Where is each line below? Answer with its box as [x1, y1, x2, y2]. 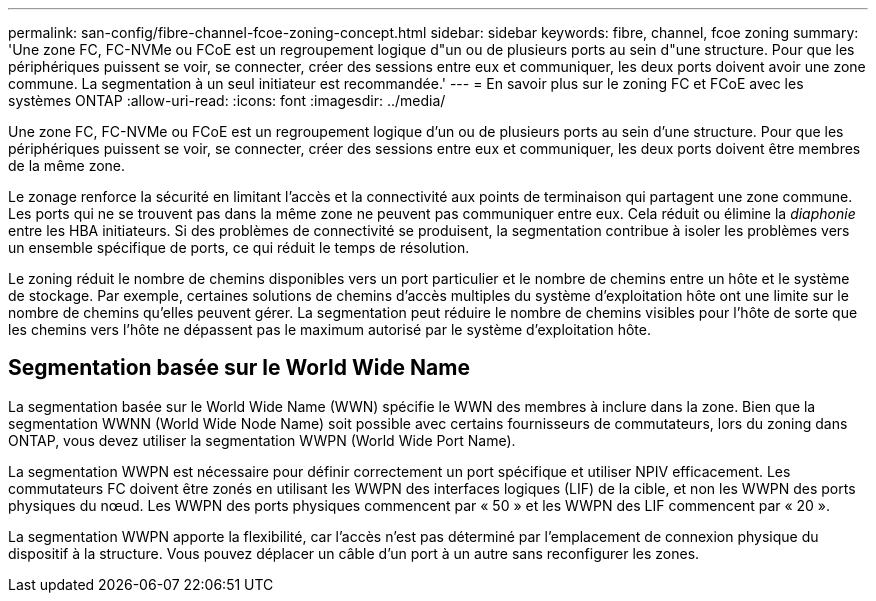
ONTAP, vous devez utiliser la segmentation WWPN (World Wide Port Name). [8, 431, 516, 449]
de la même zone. [8, 157, 126, 174]
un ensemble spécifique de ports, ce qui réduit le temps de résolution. [8, 239, 470, 256]
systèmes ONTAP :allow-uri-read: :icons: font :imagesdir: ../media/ [8, 92, 446, 109]
